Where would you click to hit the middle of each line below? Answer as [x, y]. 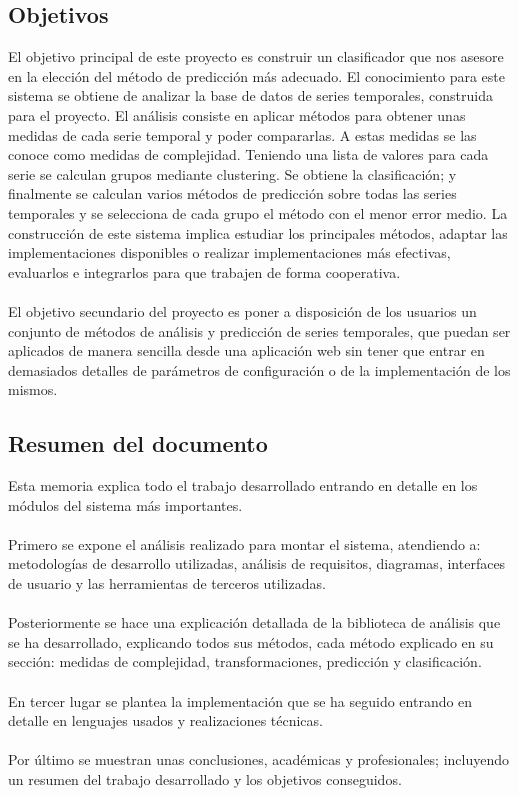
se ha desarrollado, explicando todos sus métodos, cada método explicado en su [251, 641]
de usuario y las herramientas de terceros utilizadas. [167, 583]
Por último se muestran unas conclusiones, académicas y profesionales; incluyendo [259, 759]
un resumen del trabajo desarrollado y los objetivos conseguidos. [205, 779]
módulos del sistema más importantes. [125, 504]
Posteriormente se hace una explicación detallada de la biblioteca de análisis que [254, 622]
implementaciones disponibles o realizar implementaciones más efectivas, [229, 252]
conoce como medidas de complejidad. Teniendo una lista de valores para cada [248, 154]
